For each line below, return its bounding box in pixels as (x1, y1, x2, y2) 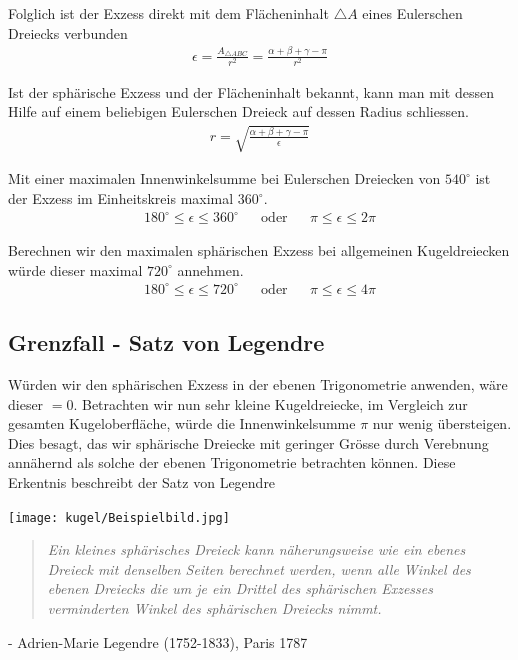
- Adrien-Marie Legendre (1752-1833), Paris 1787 (8, 631, 308, 652)
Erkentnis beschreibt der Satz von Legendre (8, 472, 276, 493)
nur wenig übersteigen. (372, 413, 512, 434)
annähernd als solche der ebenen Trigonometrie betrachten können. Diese (8, 452, 456, 473)
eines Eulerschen (362, 3, 463, 23)
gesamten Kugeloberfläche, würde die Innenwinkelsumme (8, 413, 356, 434)
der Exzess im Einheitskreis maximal (8, 188, 234, 209)
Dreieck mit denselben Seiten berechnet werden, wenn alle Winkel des (47, 558, 471, 579)
